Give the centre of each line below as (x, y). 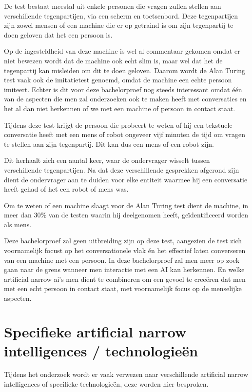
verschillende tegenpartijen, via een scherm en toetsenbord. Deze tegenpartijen (121, 15)
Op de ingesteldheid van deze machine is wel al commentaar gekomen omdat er (122, 51)
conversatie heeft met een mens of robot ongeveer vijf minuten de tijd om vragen (125, 134)
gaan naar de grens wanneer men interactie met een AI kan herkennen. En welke (124, 269)
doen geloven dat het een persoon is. (58, 34)
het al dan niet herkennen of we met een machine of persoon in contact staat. (120, 108)
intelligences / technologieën (101, 351)
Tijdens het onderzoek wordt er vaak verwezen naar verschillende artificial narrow (126, 374)
